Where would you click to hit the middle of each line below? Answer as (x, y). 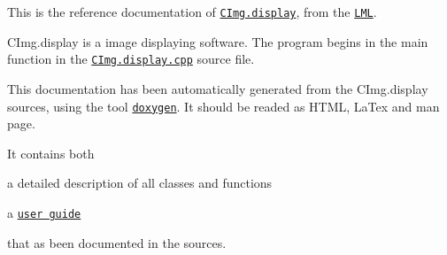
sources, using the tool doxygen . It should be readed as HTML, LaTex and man (223, 106)
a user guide (44, 212)
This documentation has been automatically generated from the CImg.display (218, 88)
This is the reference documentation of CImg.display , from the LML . (192, 12)
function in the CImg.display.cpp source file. (131, 59)
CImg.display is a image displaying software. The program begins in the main (218, 41)
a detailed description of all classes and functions (140, 183)
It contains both (51, 153)
